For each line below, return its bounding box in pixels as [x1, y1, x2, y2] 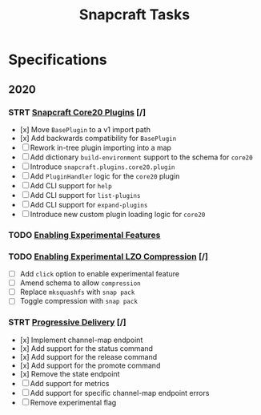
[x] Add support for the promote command [19, 361, 161, 370]
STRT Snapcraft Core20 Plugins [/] [8, 107, 147, 118]
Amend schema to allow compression [19, 278, 142, 288]
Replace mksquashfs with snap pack [19, 287, 135, 297]
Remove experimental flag [30, 397, 117, 407]
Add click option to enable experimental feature [19, 269, 180, 279]
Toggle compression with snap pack [19, 296, 139, 306]
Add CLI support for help [30, 180, 112, 190]
